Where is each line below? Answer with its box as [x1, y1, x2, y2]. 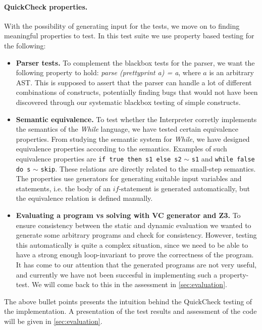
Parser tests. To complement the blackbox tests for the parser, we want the [16, 57, 255, 68]
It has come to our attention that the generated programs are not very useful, [16, 259, 257, 269]
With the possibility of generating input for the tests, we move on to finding [4, 20, 240, 31]
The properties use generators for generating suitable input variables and [16, 173, 242, 184]
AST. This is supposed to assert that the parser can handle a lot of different [16, 77, 252, 87]
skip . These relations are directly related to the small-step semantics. [40, 163, 256, 174]
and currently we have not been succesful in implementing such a [16, 269, 218, 280]
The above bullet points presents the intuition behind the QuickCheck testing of [4, 296, 252, 306]
